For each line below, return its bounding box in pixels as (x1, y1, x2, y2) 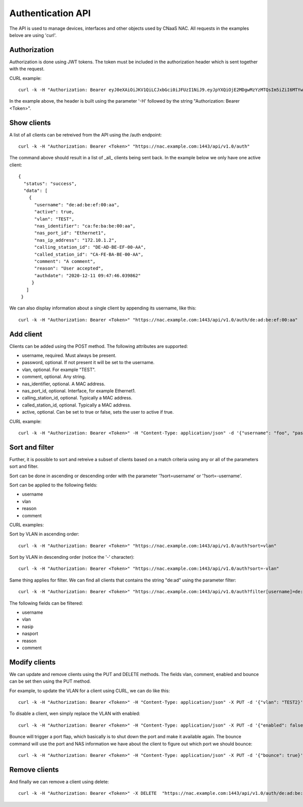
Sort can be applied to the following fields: (9, 482, 98, 488)
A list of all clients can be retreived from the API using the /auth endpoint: (9, 131, 162, 138)
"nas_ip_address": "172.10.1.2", (34, 237, 117, 243)
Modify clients (9, 658, 56, 666)
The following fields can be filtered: (9, 600, 83, 606)
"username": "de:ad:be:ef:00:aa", (34, 202, 120, 207)
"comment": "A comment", (34, 258, 96, 264)
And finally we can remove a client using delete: (9, 779, 109, 785)
